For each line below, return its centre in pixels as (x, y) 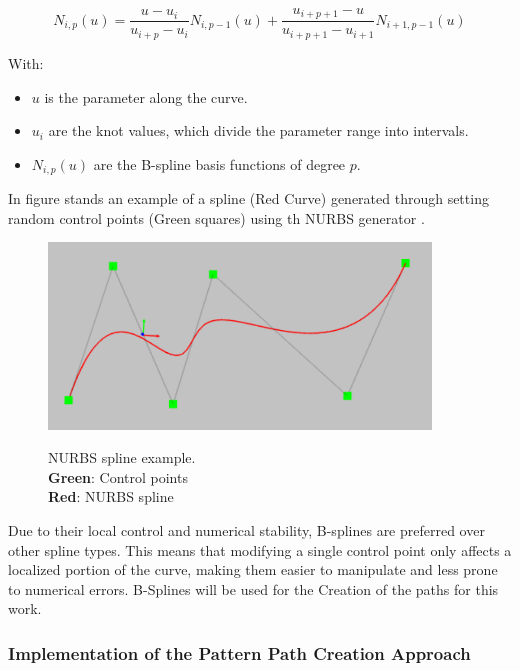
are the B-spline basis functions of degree (219, 163)
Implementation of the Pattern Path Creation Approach (239, 652)
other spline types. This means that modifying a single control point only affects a (260, 549)
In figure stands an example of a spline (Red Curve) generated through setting (248, 198)
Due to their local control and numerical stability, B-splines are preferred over (246, 530)
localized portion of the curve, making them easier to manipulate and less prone (253, 569)
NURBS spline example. (122, 457)
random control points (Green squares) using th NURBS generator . (216, 217)
